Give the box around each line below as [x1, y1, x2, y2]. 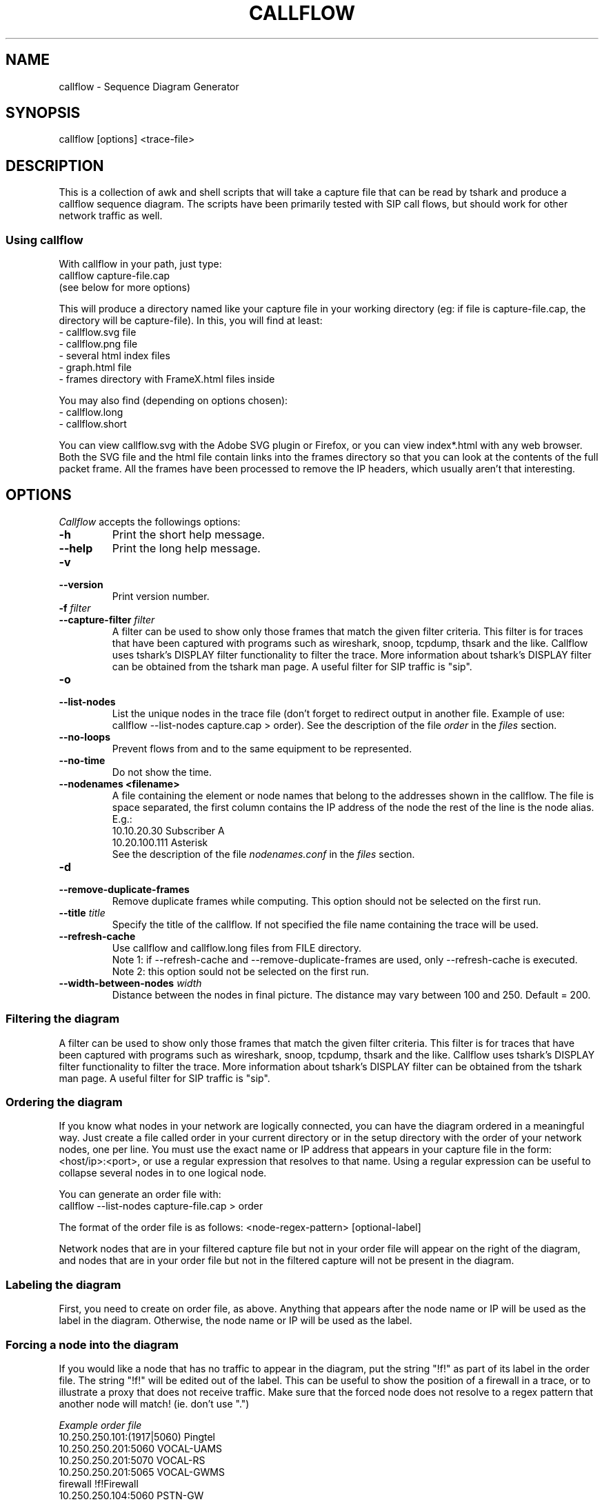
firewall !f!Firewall [59, 1477, 139, 1490]
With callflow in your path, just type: [59, 258, 222, 270]
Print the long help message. [112, 541, 261, 555]
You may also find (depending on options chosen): [59, 394, 288, 407]
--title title [59, 906, 105, 919]
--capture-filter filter [59, 613, 155, 625]
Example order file [59, 1419, 142, 1431]
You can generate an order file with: [59, 1188, 221, 1201]
